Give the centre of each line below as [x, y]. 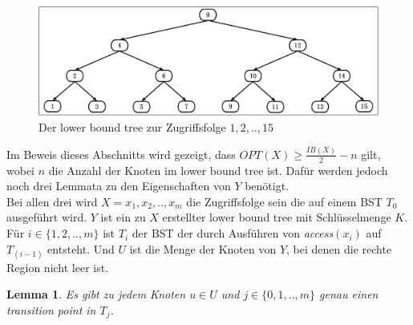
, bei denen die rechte [339, 248]
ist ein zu [123, 217]
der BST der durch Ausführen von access [233, 233]
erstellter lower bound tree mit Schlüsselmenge [277, 217]
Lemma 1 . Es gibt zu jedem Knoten [96, 294]
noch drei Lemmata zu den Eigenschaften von [119, 186]
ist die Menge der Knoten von [203, 248]
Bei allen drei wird [52, 201]
